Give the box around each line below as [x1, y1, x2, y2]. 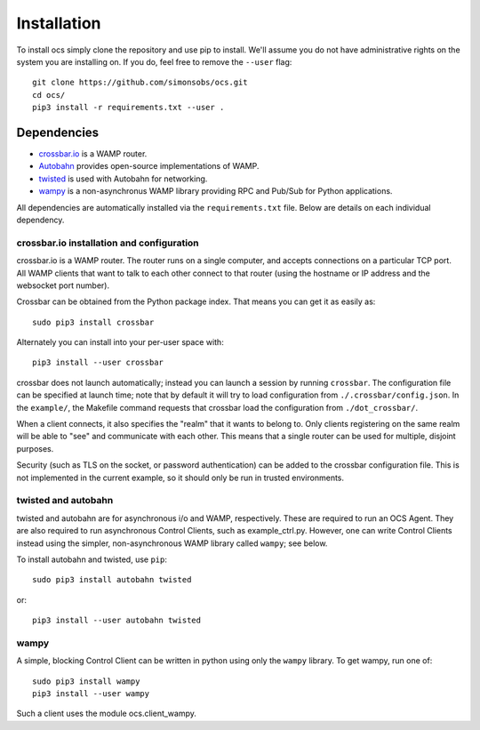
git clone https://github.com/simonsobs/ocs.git [32, 77, 248, 88]
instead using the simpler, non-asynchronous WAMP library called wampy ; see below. [16, 538, 328, 549]
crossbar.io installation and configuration [16, 237, 199, 249]
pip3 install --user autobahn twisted [32, 615, 202, 626]
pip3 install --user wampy [32, 688, 150, 698]
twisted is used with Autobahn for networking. [38, 173, 208, 184]
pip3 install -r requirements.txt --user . [32, 102, 225, 113]
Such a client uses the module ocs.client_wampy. [16, 708, 197, 719]
